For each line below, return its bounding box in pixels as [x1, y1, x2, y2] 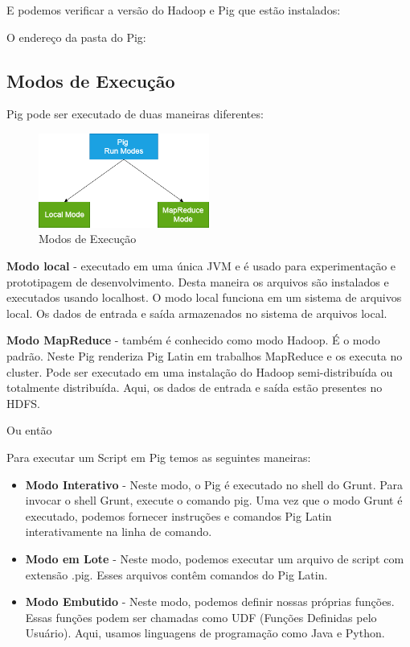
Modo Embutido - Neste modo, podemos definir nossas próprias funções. [25, 593, 395, 610]
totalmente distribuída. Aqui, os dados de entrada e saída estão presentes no [6, 379, 383, 396]
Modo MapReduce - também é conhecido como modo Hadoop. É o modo [6, 332, 380, 348]
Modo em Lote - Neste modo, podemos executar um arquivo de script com [25, 550, 404, 567]
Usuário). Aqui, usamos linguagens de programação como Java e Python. [25, 624, 385, 641]
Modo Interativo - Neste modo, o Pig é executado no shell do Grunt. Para [25, 476, 403, 492]
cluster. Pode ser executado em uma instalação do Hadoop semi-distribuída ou [6, 363, 393, 380]
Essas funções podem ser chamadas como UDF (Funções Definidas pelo [25, 608, 377, 625]
